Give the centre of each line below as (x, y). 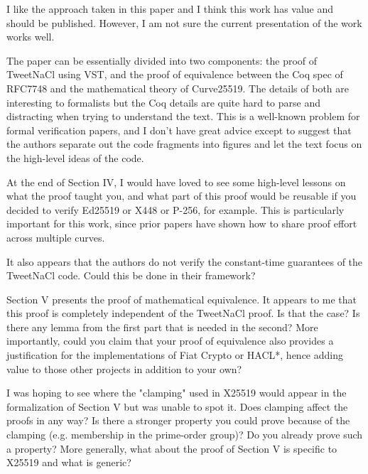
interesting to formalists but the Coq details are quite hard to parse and (163, 102)
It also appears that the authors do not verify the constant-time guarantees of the (185, 261)
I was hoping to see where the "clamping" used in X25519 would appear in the (177, 393)
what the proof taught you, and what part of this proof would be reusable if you (182, 196)
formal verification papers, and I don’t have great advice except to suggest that (179, 130)
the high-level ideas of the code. (75, 157)
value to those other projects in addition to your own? (124, 368)
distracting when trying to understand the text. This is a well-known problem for (183, 116)
